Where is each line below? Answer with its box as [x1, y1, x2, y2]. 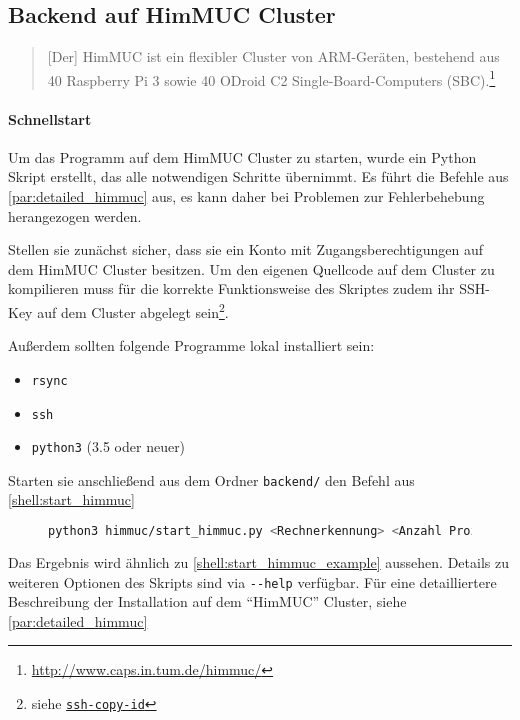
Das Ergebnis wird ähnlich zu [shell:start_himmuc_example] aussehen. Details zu [8, 551, 509, 572]
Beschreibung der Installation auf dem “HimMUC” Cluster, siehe [8, 591, 407, 612]
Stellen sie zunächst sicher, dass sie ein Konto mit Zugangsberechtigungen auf [8, 239, 484, 260]
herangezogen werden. [8, 205, 142, 226]
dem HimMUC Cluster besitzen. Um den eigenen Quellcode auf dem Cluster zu [8, 258, 495, 279]
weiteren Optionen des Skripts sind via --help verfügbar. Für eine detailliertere [8, 571, 497, 592]
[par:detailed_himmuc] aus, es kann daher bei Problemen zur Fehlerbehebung [8, 186, 485, 207]
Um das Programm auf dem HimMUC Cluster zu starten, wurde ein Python [8, 146, 477, 167]
